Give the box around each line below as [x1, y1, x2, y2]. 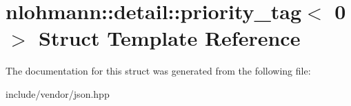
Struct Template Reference [39, 24, 301, 52]
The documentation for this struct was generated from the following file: [6, 64, 311, 78]
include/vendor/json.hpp [6, 86, 110, 101]
